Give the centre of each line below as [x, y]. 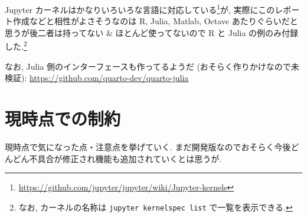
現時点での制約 [63, 119]
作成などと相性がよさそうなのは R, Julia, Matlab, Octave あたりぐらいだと [155, 21]
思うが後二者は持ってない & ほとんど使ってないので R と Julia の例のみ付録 [152, 32]
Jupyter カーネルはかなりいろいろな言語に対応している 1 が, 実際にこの [140, 9]
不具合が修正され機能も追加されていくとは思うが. [125, 158]
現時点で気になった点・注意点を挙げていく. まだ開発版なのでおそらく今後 [148, 147]
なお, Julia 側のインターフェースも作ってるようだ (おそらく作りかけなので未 [152, 66]
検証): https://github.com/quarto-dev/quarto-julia [97, 78]
